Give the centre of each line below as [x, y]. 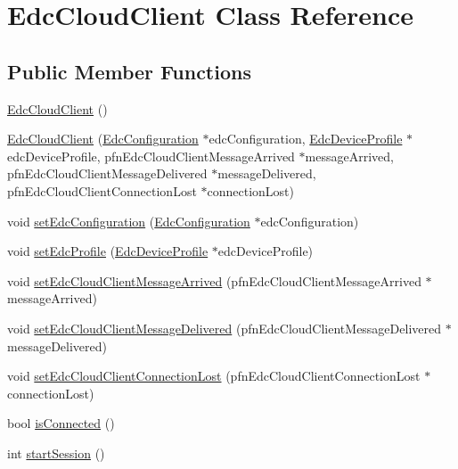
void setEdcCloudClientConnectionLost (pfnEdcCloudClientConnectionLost [214, 376]
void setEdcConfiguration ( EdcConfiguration [129, 221]
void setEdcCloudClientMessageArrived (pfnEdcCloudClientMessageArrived [214, 280]
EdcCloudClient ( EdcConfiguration [103, 139]
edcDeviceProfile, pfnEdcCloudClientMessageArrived [151, 156]
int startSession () [56, 453]
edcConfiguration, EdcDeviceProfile [306, 139]
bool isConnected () [61, 423]
